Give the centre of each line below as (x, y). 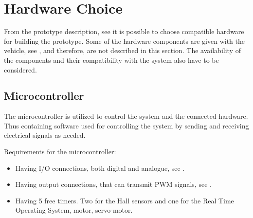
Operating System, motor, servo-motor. (74, 210)
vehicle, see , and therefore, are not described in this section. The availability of (122, 50)
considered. (20, 69)
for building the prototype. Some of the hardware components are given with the (124, 41)
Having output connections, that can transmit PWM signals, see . (113, 184)
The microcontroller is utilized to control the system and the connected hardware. (126, 116)
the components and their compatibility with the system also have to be (111, 60)
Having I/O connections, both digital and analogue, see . (100, 168)
